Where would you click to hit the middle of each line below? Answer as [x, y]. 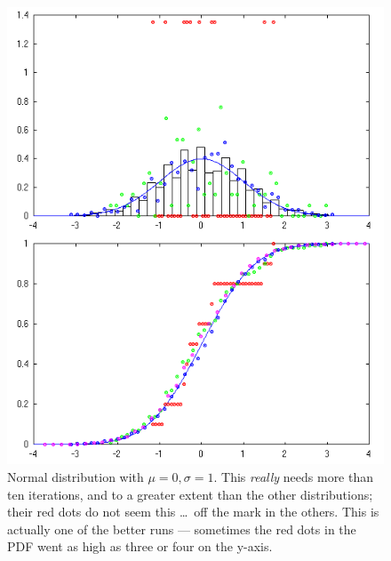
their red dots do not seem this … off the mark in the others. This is [193, 512]
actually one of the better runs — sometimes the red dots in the [182, 529]
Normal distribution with [76, 477]
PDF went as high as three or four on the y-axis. [140, 546]
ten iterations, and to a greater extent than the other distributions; [190, 494]
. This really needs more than [294, 477]
